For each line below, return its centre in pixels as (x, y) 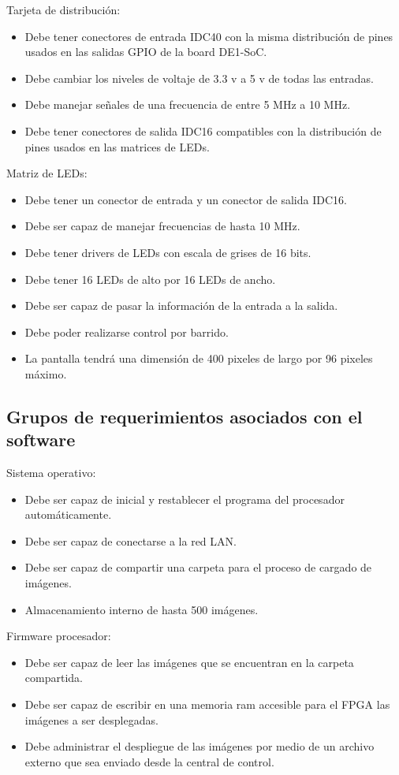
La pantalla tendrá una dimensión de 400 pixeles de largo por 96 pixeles (199, 358)
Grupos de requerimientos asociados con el (185, 416)
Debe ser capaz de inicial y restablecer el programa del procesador (185, 499)
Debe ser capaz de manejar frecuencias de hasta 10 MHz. (162, 226)
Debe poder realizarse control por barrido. (127, 332)
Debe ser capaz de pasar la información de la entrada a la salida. (181, 306)
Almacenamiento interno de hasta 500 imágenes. (142, 609)
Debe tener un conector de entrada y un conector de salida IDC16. (186, 199)
